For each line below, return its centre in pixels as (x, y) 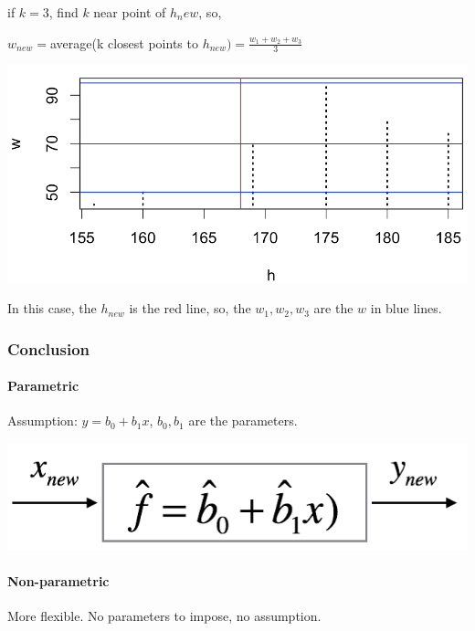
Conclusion (48, 348)
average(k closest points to (124, 42)
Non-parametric (58, 580)
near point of (130, 12)
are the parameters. (243, 421)
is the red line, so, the (190, 308)
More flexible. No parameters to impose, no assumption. (164, 615)
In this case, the (52, 308)
